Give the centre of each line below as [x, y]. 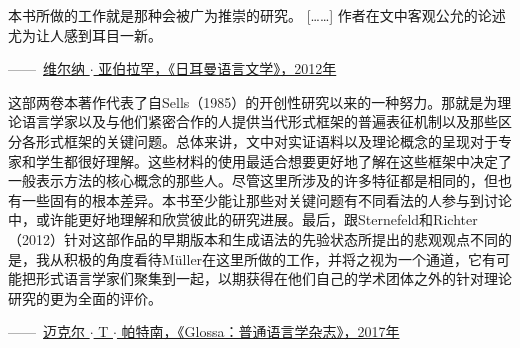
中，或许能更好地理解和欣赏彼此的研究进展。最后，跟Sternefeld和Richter [243, 219]
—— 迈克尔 [46, 331]
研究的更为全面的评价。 [85, 297]
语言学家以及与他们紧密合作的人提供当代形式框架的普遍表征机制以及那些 [259, 121]
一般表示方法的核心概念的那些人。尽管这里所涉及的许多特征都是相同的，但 [253, 180]
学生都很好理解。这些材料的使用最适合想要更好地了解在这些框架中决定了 [273, 160]
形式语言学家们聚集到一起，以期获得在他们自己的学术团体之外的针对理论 [273, 278]
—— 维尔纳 [46, 68]
